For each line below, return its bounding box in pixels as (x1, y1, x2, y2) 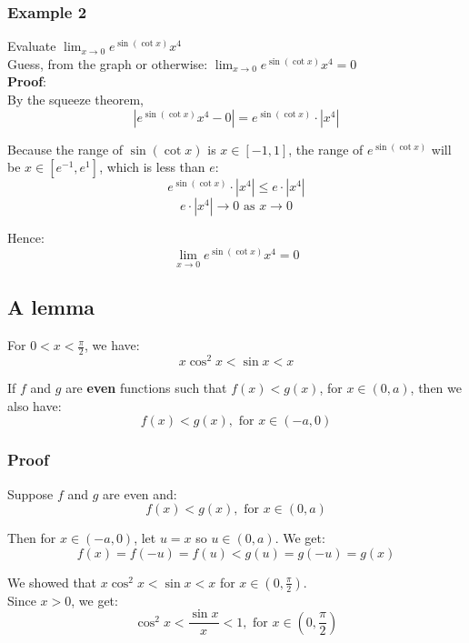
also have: (7, 396, 62, 415)
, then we (410, 378, 462, 397)
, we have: (85, 336, 140, 355)
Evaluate (7, 36, 56, 55)
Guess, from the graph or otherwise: (7, 54, 208, 73)
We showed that (7, 572, 97, 591)
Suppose (7, 484, 54, 503)
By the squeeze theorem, (7, 90, 144, 108)
